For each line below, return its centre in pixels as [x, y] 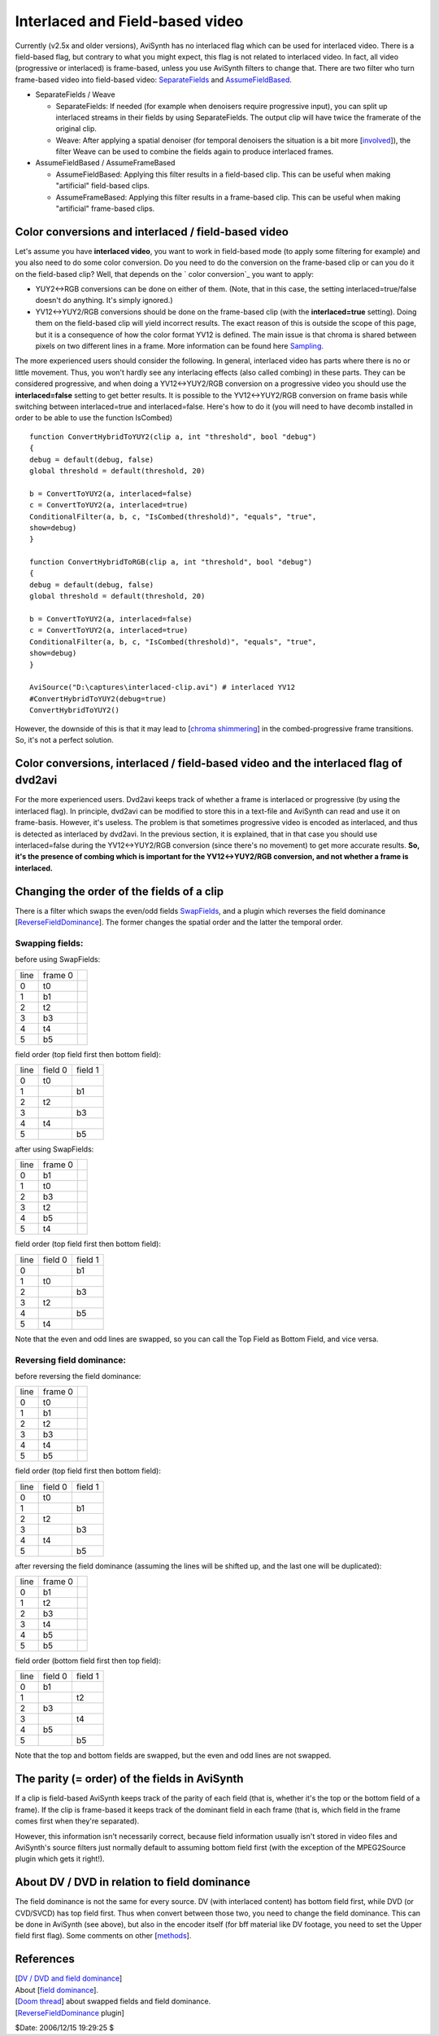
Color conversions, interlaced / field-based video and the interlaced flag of [209, 763]
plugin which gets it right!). [60, 1859]
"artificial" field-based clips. [103, 186]
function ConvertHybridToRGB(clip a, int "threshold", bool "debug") [171, 562]
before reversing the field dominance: [78, 1376]
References [45, 1959]
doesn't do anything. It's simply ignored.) [104, 301]
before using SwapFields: [58, 959]
